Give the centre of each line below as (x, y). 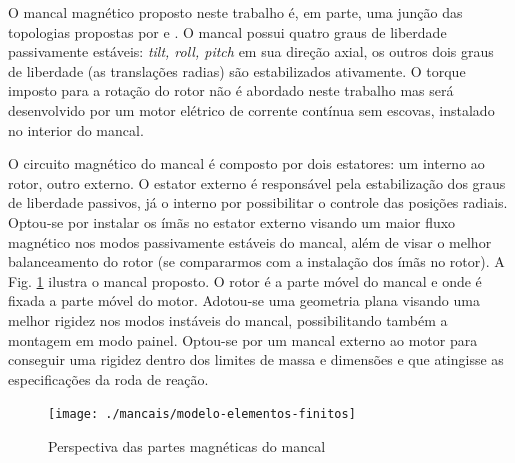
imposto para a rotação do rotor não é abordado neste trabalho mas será (231, 90)
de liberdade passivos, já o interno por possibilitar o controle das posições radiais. (258, 202)
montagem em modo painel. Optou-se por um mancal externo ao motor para (243, 339)
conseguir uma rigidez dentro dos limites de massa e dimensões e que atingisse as (256, 359)
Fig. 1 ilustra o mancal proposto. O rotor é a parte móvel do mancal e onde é (245, 280)
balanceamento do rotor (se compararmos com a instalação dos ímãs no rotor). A (256, 261)
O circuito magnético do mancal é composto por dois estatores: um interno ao (246, 163)
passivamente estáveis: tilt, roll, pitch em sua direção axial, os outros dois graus (251, 51)
